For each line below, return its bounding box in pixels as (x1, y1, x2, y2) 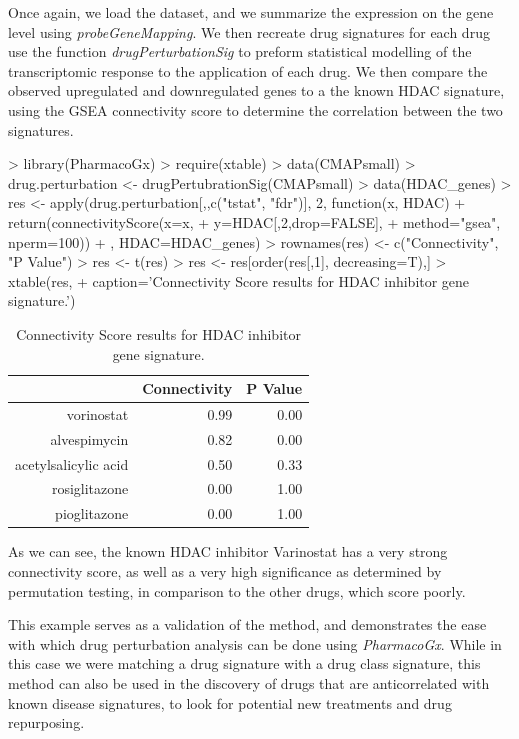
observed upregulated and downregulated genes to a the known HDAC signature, (8, 80, 505, 101)
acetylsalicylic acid (15, 453, 129, 474)
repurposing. (8, 712, 85, 733)
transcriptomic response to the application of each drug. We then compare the (8, 60, 488, 81)
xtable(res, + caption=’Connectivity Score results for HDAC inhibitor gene (8, 270, 470, 291)
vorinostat (66, 403, 129, 424)
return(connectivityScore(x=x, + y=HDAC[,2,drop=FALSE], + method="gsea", (8, 211, 501, 232)
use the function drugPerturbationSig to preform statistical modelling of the (8, 41, 472, 62)
